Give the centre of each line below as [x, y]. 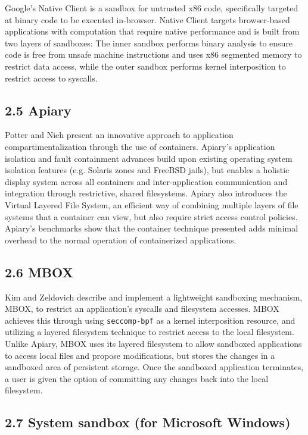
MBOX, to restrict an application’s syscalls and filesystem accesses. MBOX [142, 309]
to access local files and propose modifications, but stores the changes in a [140, 355]
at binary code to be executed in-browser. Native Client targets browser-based [147, 19]
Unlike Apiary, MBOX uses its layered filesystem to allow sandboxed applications [153, 343]
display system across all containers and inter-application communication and [146, 181]
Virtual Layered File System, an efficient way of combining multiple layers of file [152, 204]
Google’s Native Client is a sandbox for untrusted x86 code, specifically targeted [152, 8]
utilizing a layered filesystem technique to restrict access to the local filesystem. [150, 332]
